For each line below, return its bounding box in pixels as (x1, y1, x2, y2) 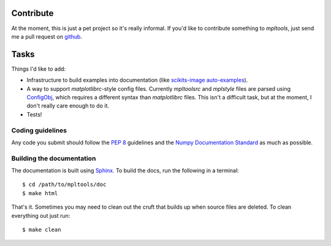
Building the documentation (11, 154, 96, 163)
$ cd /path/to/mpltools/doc (22, 181, 107, 188)
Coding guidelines (11, 126, 67, 134)
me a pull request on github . (11, 33, 83, 40)
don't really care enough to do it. (26, 102, 110, 110)
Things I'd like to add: (11, 65, 66, 72)
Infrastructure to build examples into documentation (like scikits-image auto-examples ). (26, 77, 248, 84)
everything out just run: (11, 212, 70, 219)
